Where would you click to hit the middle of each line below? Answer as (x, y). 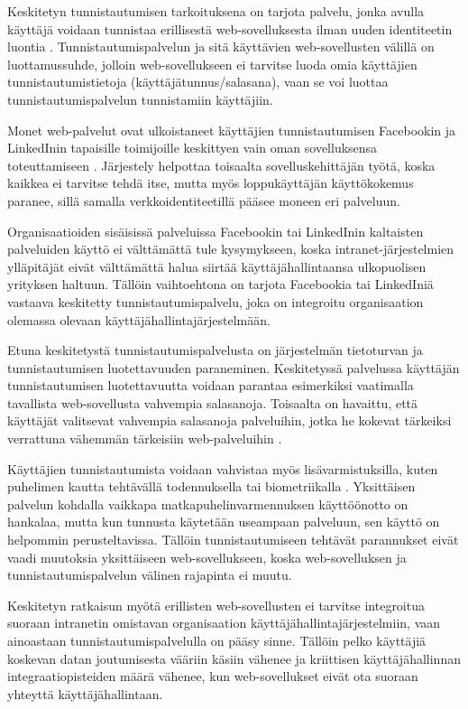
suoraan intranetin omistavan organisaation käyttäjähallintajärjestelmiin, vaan (224, 623)
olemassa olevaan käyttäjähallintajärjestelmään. (139, 319)
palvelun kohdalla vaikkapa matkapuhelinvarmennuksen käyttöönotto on (208, 504)
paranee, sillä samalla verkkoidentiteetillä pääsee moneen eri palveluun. (204, 200)
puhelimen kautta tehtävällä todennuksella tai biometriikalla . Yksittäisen (211, 486)
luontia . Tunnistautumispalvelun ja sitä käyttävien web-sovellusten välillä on (221, 47)
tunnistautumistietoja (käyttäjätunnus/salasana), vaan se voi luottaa (198, 82)
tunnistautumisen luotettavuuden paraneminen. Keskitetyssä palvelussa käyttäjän (234, 367)
